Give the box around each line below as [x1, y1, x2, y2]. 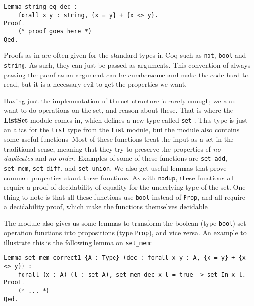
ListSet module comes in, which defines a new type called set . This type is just [4, 114, 248, 125]
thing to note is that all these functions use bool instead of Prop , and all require [4, 192, 245, 202]
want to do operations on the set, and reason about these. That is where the [4, 105, 233, 115]
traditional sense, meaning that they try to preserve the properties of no [4, 143, 221, 153]
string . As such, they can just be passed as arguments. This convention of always [4, 59, 251, 70]
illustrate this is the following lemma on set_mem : [4, 237, 152, 247]
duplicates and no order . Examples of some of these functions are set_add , [4, 153, 227, 163]
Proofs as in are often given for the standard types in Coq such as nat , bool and [4, 50, 246, 60]
